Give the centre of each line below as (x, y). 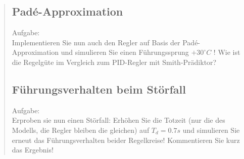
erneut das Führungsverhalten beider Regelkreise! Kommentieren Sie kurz (126, 140)
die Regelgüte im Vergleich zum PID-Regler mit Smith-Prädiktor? (114, 62)
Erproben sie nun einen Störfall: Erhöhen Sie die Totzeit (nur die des (118, 120)
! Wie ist (227, 52)
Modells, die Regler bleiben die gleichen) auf (81, 130)
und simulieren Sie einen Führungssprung (125, 52)
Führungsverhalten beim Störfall (99, 89)
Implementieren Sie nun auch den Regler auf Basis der (96, 42)
